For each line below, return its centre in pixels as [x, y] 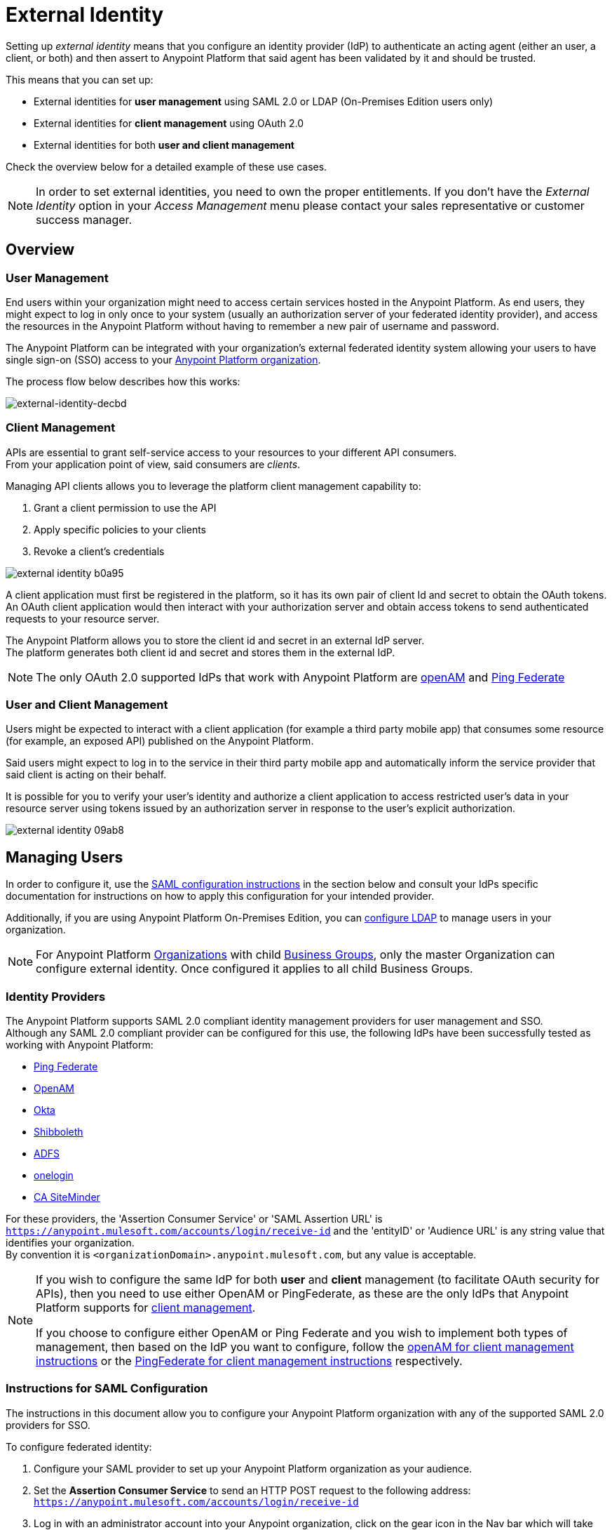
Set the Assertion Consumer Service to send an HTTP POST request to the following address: [252, 1490]
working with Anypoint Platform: [80, 1045]
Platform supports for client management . [146, 1308]
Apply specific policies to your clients [120, 529]
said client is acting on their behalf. [86, 775]
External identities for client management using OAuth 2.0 [169, 123]
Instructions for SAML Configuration [107, 1389]
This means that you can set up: [80, 79]
